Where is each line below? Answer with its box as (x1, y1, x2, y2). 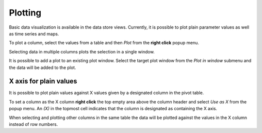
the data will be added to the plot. (9, 65, 76, 70)
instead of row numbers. (9, 121, 58, 127)
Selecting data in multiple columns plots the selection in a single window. (9, 49, 155, 54)
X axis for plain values (9, 77, 78, 85)
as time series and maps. (9, 31, 59, 36)
